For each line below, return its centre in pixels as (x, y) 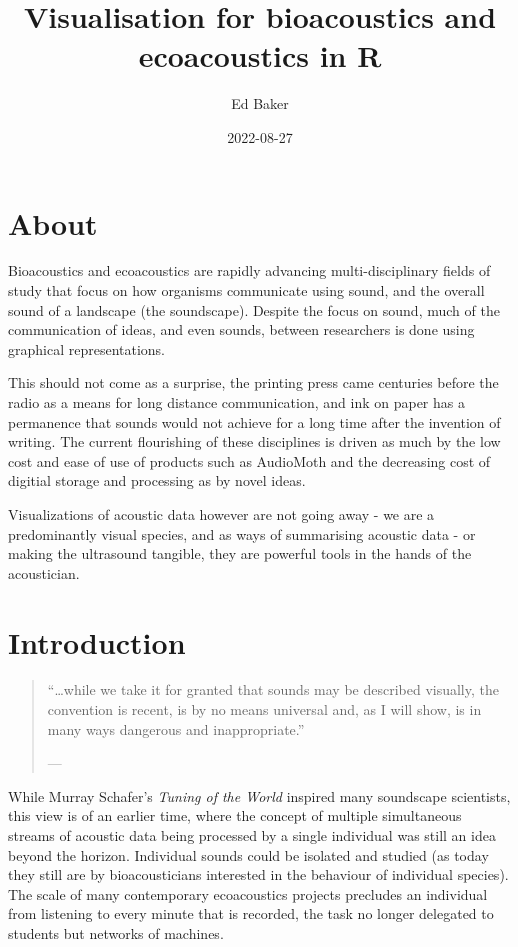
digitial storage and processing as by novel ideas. (157, 480)
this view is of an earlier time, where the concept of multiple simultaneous (235, 815)
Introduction (97, 641)
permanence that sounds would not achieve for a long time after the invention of (254, 421)
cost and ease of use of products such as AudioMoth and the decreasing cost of (249, 460)
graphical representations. (87, 348)
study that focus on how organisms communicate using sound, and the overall (246, 290)
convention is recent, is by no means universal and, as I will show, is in (264, 709)
